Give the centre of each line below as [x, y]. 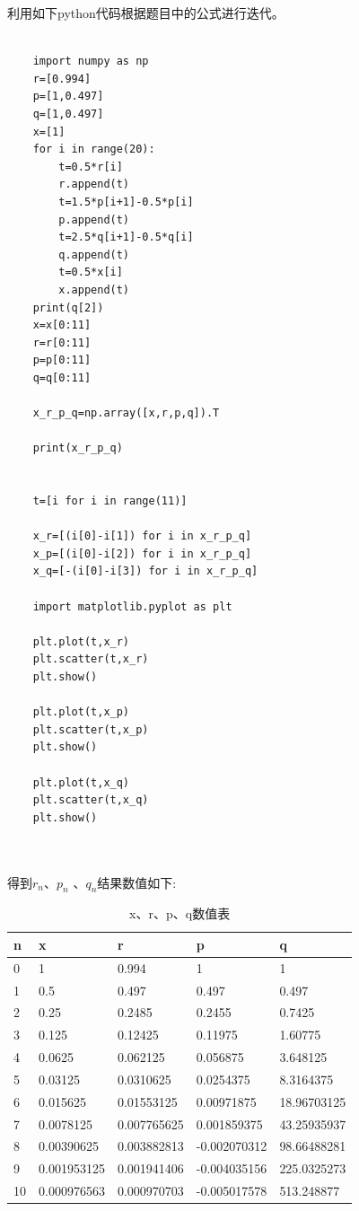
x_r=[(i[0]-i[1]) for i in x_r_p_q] [142, 536]
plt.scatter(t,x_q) [91, 800]
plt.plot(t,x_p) [81, 712]
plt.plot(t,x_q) [81, 782]
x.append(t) [94, 290]
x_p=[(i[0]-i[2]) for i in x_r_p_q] [142, 553]
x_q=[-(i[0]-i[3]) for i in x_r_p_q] [145, 571]
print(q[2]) [68, 307]
